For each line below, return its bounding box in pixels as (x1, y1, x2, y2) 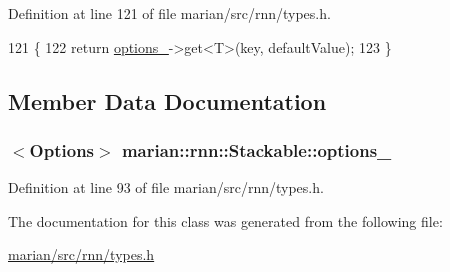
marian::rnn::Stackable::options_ (121, 137, 392, 162)
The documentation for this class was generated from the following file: (8, 210, 443, 231)
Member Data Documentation (8, 85, 327, 116)
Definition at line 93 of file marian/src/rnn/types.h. (8, 177, 324, 198)
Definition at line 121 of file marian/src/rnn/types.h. (8, 3, 331, 23)
